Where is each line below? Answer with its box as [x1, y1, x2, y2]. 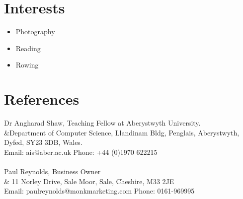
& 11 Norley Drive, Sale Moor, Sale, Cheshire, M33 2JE [4, 176, 174, 186]
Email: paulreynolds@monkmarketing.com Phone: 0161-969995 [4, 186, 195, 196]
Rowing [15, 60, 39, 70]
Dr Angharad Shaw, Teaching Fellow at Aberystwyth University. [4, 118, 201, 128]
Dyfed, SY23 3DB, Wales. [4, 137, 82, 147]
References [4, 89, 80, 109]
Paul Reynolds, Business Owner [4, 166, 101, 176]
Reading [15, 43, 41, 53]
